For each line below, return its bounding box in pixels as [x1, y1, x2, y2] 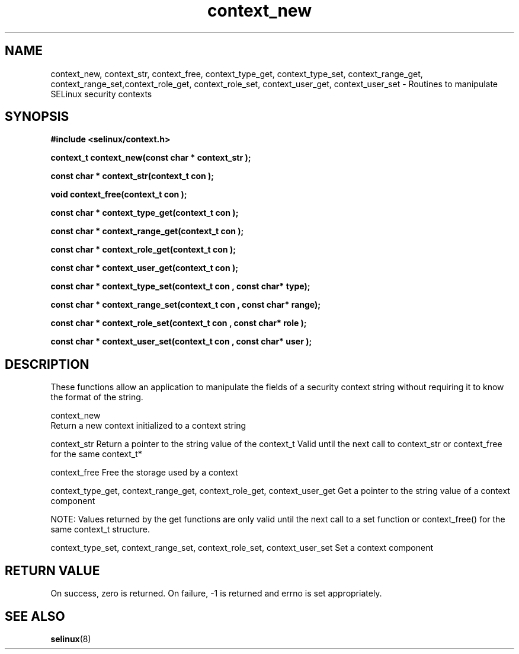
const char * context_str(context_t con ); [50, 171, 214, 181]
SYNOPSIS [5, 109, 69, 125]
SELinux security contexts [50, 88, 152, 99]
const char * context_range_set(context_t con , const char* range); [50, 299, 321, 310]
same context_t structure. [50, 524, 150, 535]
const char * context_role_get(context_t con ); [50, 244, 236, 255]
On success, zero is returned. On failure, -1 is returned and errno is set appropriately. [50, 588, 382, 599]
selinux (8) [50, 633, 91, 644]
